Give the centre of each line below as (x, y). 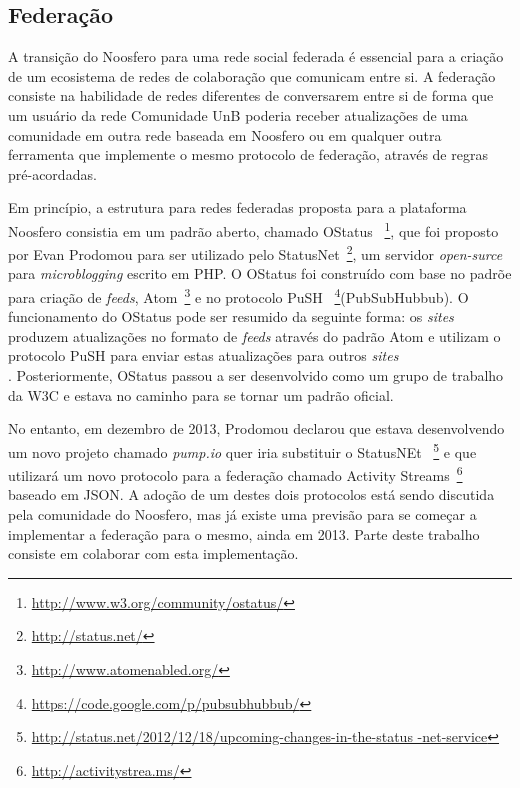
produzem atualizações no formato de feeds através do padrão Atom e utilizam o (254, 335)
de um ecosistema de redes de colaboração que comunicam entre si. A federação (252, 75)
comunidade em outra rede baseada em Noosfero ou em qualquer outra (225, 134)
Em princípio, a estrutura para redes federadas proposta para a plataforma (237, 207)
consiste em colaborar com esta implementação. (153, 553)
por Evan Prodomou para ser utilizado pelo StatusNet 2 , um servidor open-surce (255, 252)
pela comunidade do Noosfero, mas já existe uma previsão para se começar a (242, 513)
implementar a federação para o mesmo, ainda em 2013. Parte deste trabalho (244, 533)
